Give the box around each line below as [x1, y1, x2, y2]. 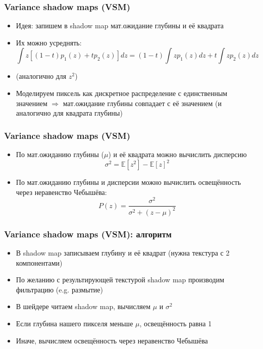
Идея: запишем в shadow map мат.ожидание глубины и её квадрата [16, 20, 224, 31]
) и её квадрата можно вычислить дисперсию [108, 149, 247, 159]
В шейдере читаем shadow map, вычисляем [16, 301, 150, 312]
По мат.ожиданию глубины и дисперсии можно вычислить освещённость [16, 177, 241, 187]
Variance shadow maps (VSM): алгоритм [4, 227, 172, 240]
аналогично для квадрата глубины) [16, 108, 123, 118]
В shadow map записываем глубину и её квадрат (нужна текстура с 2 [16, 247, 230, 258]
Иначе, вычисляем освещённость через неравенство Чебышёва [16, 335, 208, 345]
